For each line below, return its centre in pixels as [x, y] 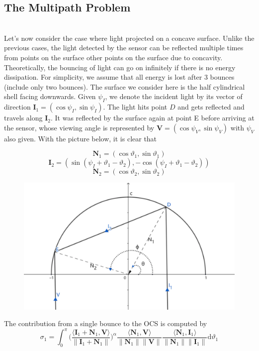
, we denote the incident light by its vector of [174, 96]
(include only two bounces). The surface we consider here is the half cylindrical [125, 86]
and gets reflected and [211, 107]
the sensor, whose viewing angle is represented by [79, 127]
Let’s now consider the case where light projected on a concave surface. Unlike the [129, 38]
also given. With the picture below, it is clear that [81, 138]
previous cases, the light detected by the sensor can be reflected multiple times [124, 48]
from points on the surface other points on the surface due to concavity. [113, 57]
